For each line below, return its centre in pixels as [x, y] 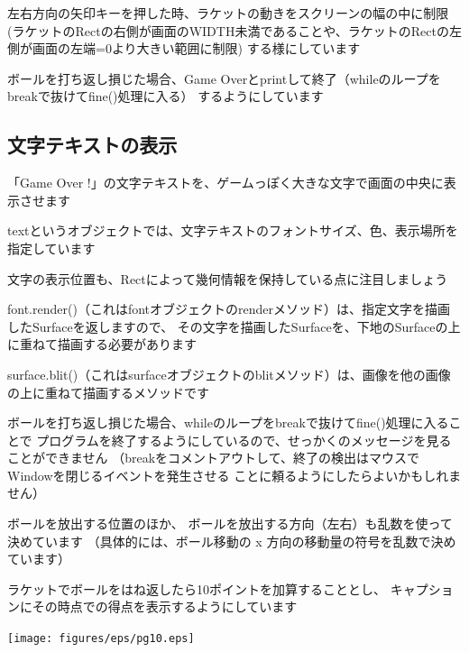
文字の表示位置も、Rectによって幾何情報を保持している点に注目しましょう [228, 278]
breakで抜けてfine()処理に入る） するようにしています [166, 96]
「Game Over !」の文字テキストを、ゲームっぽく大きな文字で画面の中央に [225, 183]
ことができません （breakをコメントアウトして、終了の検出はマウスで [213, 458]
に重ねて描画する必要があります [102, 344]
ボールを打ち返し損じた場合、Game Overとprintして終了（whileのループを [224, 78]
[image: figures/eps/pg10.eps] [101, 639]
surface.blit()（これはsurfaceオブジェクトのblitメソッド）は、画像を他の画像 [229, 374]
